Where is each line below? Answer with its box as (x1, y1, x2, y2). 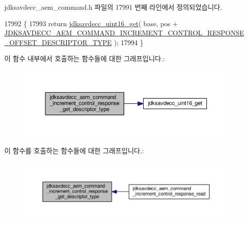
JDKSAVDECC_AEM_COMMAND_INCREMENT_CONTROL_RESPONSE (4, 28, 244, 38)
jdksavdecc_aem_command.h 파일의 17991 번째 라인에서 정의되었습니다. (4, 2, 222, 12)
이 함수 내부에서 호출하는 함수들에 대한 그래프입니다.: (4, 53, 165, 64)
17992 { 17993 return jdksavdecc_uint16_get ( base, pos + (4, 18, 178, 28)
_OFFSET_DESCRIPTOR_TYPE (4, 37, 112, 47)
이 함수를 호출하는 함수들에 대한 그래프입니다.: (4, 145, 144, 156)
